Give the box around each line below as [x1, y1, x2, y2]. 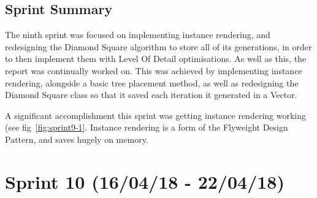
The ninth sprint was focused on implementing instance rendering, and [5, 28, 270, 41]
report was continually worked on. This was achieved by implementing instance [5, 64, 302, 77]
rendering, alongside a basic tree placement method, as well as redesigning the [5, 76, 299, 89]
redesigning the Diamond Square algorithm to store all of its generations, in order [5, 40, 312, 53]
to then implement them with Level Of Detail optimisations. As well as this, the [5, 52, 307, 65]
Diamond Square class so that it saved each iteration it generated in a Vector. [5, 88, 297, 101]
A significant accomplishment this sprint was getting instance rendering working [5, 109, 307, 121]
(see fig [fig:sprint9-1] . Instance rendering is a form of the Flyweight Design [5, 121, 288, 134]
